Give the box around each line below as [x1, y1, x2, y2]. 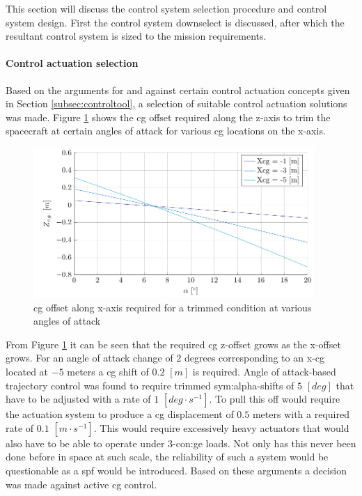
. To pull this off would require [209, 392, 340, 406]
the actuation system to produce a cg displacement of [6, 407, 234, 421]
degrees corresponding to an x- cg [184, 350, 324, 365]
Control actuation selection [6, 56, 139, 70]
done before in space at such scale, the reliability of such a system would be [6, 449, 329, 464]
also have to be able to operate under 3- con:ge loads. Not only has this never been [6, 435, 356, 450]
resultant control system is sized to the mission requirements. [6, 29, 267, 43]
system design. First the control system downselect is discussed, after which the [6, 15, 345, 29]
